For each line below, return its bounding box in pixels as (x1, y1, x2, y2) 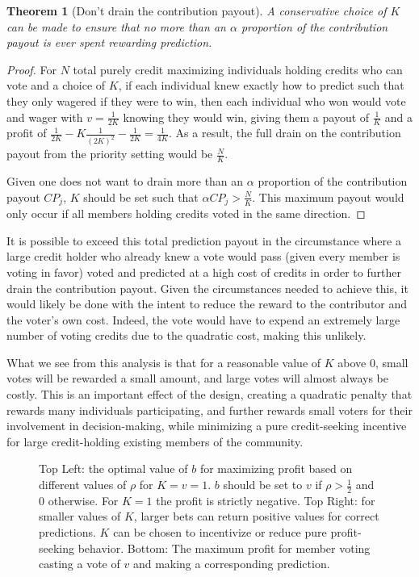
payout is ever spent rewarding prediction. (6, 34, 212, 51)
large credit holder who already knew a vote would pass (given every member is (6, 248, 400, 265)
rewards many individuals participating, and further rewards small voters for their (6, 401, 413, 418)
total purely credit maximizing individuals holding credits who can (73, 61, 403, 77)
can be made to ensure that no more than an (6, 18, 226, 35)
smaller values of (39, 508, 121, 525)
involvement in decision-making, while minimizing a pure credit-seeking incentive (6, 417, 407, 434)
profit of (6, 124, 47, 141)
